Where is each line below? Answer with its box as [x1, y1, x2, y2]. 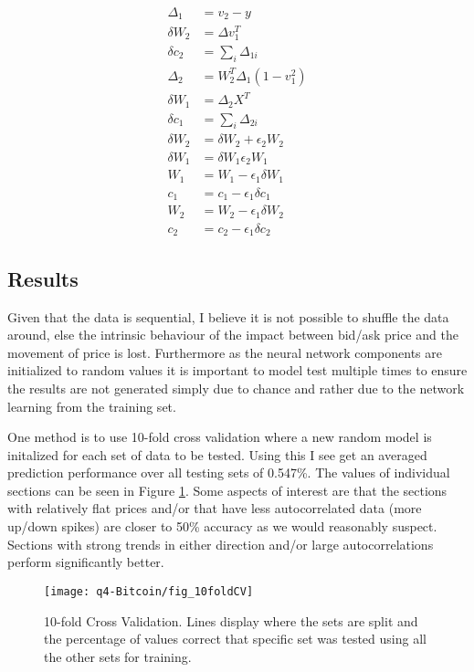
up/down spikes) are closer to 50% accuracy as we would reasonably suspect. [7, 517, 437, 536]
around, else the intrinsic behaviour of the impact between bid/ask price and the [7, 325, 458, 344]
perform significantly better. [7, 552, 164, 572]
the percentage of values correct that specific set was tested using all [44, 629, 427, 648]
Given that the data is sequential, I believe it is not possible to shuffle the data [7, 307, 449, 326]
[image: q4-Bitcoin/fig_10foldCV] [44, 584, 254, 598]
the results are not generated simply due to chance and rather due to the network [7, 378, 465, 397]
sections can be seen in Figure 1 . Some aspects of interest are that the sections [7, 480, 448, 499]
